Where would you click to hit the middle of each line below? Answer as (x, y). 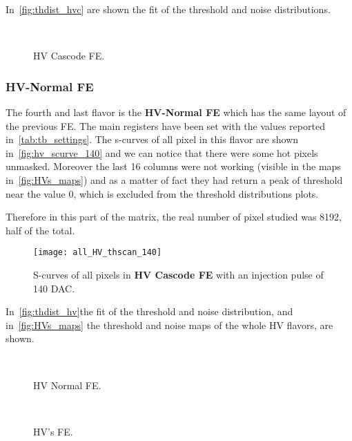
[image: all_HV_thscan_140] (98, 253)
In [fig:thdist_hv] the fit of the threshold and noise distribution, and (149, 311)
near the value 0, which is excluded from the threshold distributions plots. (162, 193)
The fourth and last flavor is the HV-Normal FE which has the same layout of (176, 112)
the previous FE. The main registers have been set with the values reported (165, 125)
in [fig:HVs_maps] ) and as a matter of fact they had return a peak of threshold (174, 179)
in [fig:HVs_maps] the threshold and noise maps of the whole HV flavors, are (169, 325)
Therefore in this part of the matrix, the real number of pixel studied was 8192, (174, 217)
